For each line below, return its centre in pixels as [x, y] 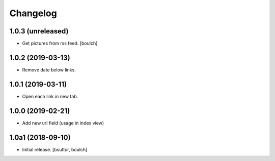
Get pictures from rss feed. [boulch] [60, 44]
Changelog [33, 13]
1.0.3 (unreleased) [39, 31]
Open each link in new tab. [50, 96]
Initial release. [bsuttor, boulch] [55, 149]
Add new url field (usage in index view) [63, 123]
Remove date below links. [49, 70]
